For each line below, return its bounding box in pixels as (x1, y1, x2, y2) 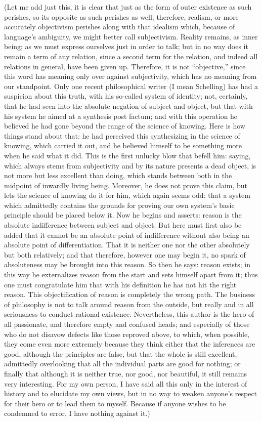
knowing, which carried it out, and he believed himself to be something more (4, 140, 242, 151)
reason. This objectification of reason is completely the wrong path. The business (4, 289, 255, 300)
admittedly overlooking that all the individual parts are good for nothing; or (4, 358, 241, 369)
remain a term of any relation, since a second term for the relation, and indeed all (4, 51, 258, 61)
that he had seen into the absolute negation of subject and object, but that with (4, 100, 253, 111)
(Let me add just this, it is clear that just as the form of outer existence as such (4, 2, 252, 12)
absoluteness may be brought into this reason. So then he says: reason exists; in (4, 259, 250, 270)
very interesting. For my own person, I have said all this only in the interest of (4, 378, 247, 389)
